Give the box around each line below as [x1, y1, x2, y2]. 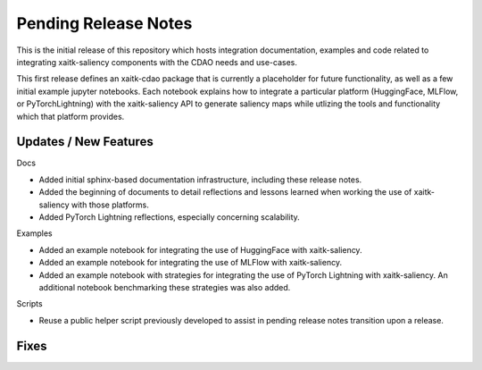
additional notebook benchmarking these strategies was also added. [38, 282, 291, 292]
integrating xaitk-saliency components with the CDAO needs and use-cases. [16, 56, 298, 67]
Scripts [16, 299, 44, 309]
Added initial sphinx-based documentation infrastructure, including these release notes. [38, 174, 362, 185]
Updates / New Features [16, 134, 154, 149]
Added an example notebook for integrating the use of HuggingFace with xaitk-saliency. [38, 244, 362, 255]
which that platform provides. [16, 111, 125, 122]
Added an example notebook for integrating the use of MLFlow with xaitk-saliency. [38, 257, 343, 268]
